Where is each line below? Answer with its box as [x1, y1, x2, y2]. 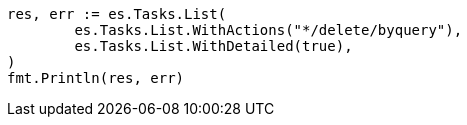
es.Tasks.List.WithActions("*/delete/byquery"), [74, 22, 463, 38]
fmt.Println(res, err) [7, 70, 185, 86]
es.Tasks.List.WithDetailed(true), [74, 38, 353, 54]
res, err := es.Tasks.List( [7, 6, 227, 22]
